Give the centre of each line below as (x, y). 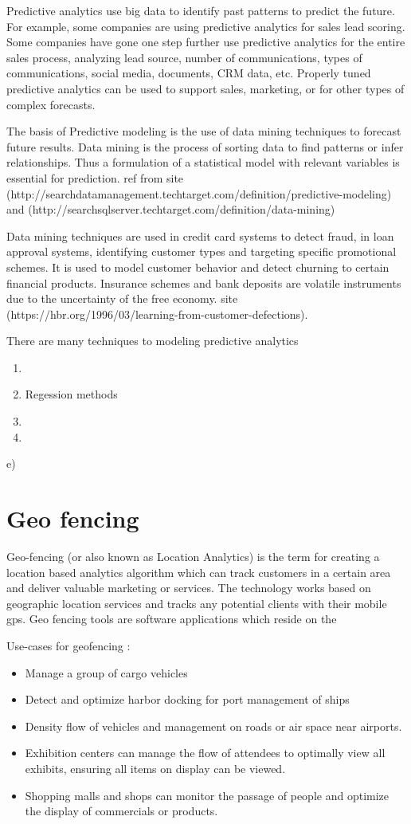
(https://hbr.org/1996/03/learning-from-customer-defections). (157, 314)
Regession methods (71, 394)
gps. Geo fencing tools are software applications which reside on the (172, 619)
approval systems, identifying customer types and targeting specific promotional (202, 251)
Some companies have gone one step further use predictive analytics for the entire (206, 42)
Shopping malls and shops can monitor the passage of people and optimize (207, 795)
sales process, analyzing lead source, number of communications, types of (184, 57)
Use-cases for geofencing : (68, 645)
